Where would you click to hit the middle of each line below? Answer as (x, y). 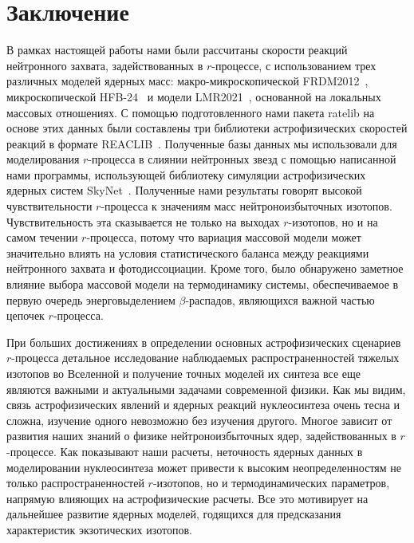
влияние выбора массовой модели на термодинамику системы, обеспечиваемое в (203, 284)
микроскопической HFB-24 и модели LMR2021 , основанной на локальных (194, 96)
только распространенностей (75, 483)
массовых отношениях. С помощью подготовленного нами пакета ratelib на (191, 112)
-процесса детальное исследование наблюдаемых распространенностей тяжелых (205, 358)
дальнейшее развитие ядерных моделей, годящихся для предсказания (174, 514)
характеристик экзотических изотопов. (99, 529)
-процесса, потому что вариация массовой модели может (224, 237)
